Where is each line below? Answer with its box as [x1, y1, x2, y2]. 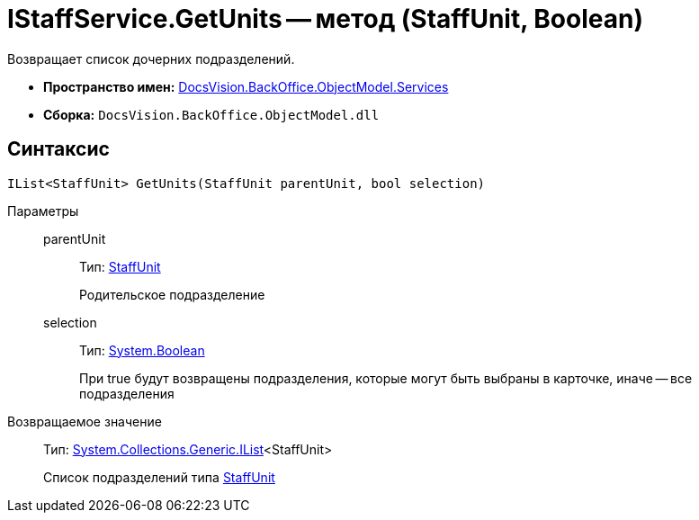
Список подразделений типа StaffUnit [43, 469, 275, 485]
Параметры [7, 202, 79, 219]
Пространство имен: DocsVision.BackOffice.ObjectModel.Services [43, 78, 449, 94]
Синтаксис [7, 138, 110, 161]
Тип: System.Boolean [79, 342, 205, 358]
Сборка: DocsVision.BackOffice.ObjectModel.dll [43, 106, 380, 122]
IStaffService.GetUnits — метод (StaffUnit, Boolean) [7, 4, 643, 34]
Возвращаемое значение [7, 413, 162, 429]
